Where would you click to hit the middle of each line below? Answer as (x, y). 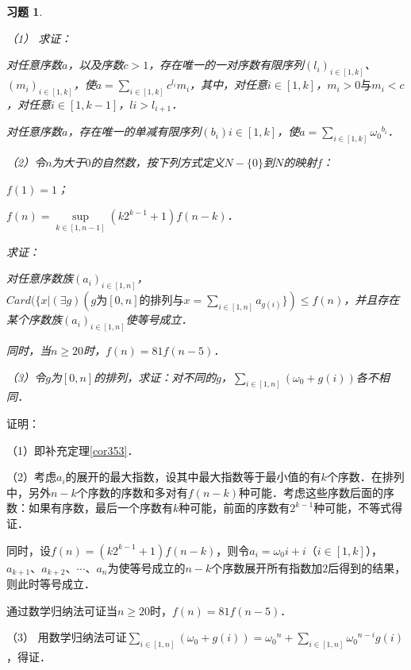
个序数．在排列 (365, 477)
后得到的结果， (367, 567)
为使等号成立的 (146, 567)
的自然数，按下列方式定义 (157, 162)
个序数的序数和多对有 (132, 492)
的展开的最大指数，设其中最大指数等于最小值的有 (193, 477)
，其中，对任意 (229, 85)
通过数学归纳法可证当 (62, 610)
